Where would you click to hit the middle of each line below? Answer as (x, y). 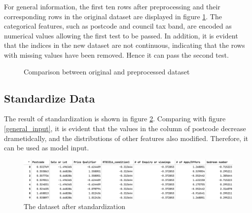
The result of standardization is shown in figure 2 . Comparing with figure (115, 119)
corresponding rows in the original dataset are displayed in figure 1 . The (113, 16)
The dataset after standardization (74, 206)
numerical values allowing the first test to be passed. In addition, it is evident (121, 35)
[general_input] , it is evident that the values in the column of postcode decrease (125, 128)
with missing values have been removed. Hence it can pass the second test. (116, 54)
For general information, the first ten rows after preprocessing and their (112, 6)
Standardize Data (50, 98)
